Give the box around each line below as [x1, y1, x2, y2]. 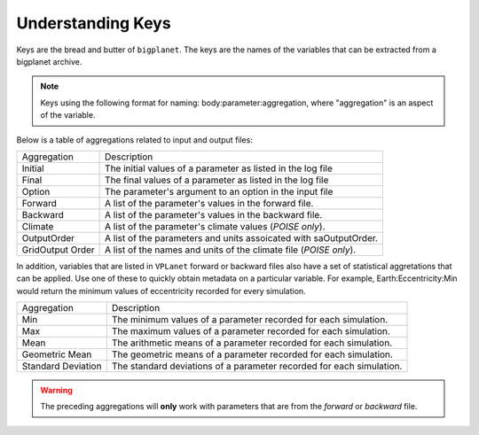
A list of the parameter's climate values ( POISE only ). [105, 220, 326, 232]
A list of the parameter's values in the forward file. [105, 197, 314, 209]
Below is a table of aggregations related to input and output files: [16, 134, 253, 145]
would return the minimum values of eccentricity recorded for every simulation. [16, 285, 306, 296]
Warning [40, 385, 73, 396]
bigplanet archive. [16, 56, 82, 66]
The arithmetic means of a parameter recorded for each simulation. [111, 337, 393, 349]
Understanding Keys [16, 13, 172, 33]
